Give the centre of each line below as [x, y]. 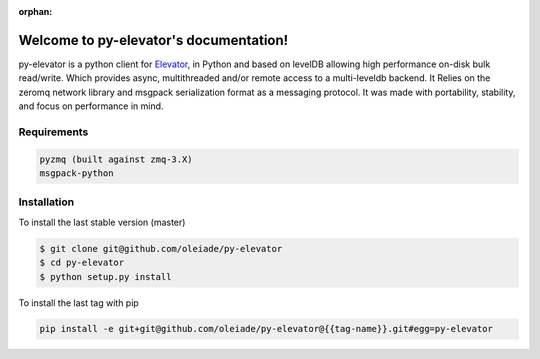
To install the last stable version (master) [102, 222]
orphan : [35, 11]
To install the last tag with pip [78, 302]
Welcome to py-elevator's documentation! [153, 40]
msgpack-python [76, 173]
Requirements [53, 132]
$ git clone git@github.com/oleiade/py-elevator [161, 248]
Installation [46, 202]
